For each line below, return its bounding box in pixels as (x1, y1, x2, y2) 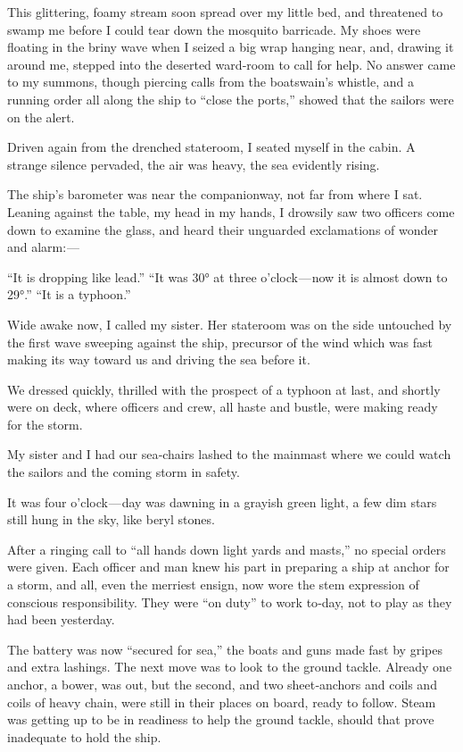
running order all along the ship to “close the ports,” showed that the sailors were (7, 89, 454, 108)
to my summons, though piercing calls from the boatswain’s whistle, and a (7, 72, 414, 91)
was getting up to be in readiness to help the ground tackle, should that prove (7, 710, 434, 729)
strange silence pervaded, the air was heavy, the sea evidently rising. (7, 155, 380, 173)
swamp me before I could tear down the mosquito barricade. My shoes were (7, 20, 421, 38)
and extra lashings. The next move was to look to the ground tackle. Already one (7, 657, 452, 676)
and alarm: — (7, 238, 80, 256)
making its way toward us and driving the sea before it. (7, 350, 310, 369)
